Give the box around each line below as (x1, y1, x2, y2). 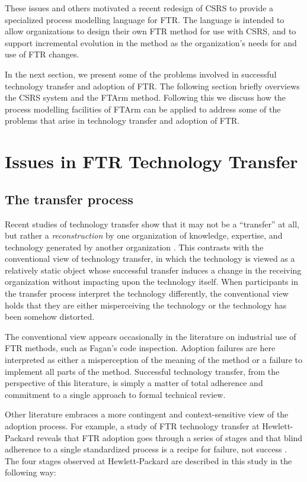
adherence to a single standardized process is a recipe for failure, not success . (5, 443, 287, 455)
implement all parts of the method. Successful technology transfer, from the (5, 365, 280, 377)
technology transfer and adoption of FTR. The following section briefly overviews (5, 79, 300, 92)
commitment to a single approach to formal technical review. (5, 388, 226, 400)
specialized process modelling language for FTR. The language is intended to (5, 13, 284, 25)
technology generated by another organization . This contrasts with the (5, 240, 264, 253)
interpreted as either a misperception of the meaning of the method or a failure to (5, 354, 303, 366)
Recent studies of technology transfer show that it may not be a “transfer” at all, (5, 217, 299, 230)
